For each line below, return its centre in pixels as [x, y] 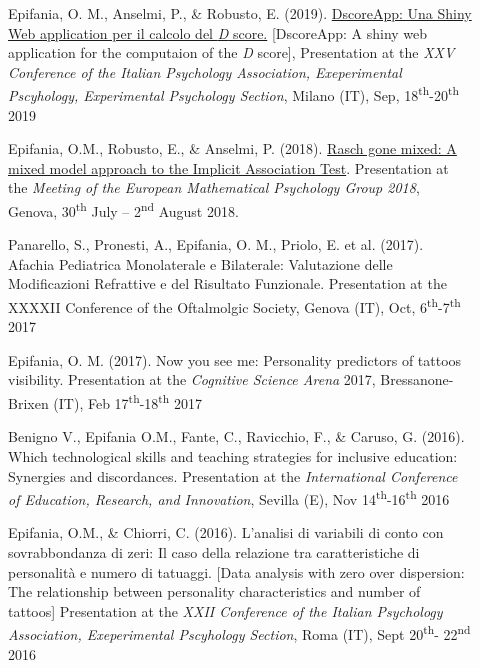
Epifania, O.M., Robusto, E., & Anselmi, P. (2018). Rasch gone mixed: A [232, 148]
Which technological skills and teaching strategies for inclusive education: [233, 455]
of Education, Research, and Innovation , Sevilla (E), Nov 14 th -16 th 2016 [229, 497]
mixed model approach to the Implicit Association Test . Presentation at [228, 167]
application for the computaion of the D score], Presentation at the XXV [231, 52]
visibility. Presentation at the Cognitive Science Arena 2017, [192, 379]
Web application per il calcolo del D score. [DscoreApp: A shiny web [218, 32]
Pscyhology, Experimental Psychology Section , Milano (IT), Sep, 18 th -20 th [233, 94]
